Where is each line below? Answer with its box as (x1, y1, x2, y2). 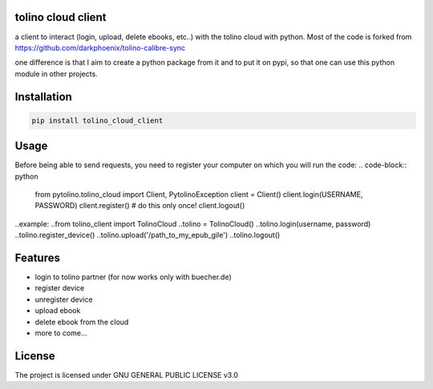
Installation (14, 90, 72, 103)
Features (14, 251, 60, 264)
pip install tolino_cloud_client (31, 116, 164, 125)
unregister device (34, 295, 93, 304)
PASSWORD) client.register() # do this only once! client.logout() (34, 201, 245, 211)
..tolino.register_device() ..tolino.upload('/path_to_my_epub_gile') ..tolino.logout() (14, 231, 281, 240)
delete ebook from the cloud (34, 317, 129, 327)
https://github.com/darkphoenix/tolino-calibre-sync (14, 42, 186, 52)
